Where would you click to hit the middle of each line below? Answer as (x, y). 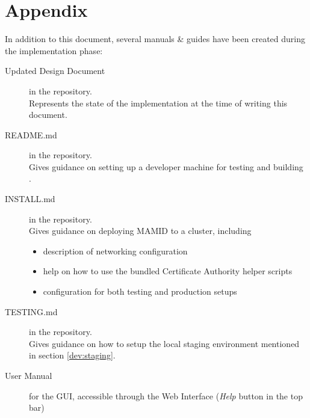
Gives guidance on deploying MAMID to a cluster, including (140, 231)
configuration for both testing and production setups (140, 291)
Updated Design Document (55, 71)
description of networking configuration (115, 250)
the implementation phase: (54, 50)
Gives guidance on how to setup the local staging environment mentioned (164, 343)
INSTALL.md (30, 199)
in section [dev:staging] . (72, 355)
